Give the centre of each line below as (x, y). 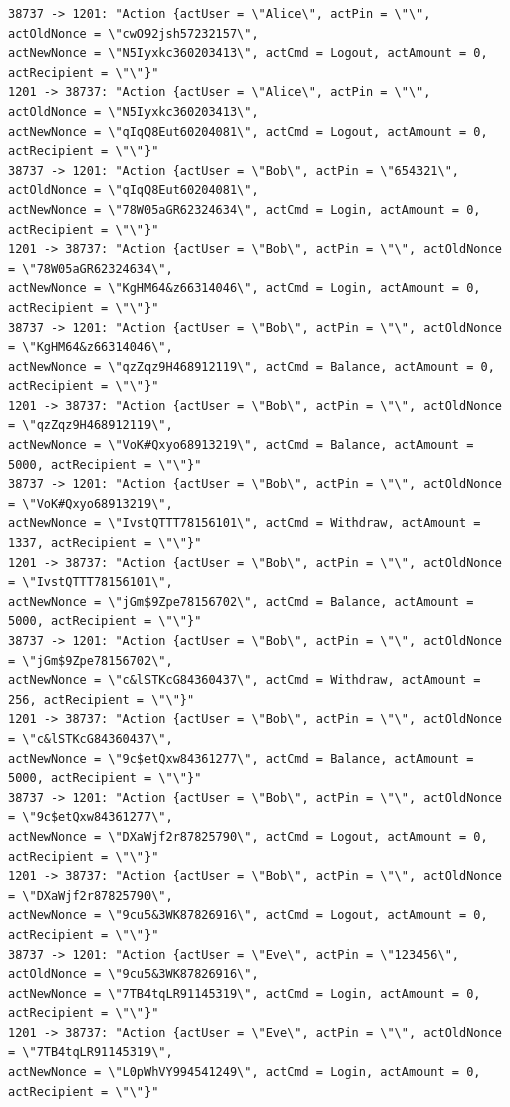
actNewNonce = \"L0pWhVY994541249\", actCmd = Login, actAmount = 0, (244, 1072)
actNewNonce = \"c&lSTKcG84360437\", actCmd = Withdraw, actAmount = (244, 680)
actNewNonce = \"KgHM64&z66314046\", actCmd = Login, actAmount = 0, (244, 288)
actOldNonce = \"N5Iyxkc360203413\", (133, 111)
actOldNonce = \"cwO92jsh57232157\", (133, 33)
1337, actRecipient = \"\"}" (105, 543)
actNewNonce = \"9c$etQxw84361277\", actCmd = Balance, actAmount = (241, 758)
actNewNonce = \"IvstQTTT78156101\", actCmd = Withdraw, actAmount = (244, 523)
